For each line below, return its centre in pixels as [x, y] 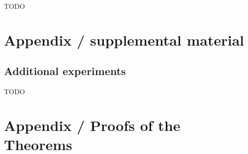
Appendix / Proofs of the [92, 125]
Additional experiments [65, 71]
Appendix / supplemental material [124, 39]
